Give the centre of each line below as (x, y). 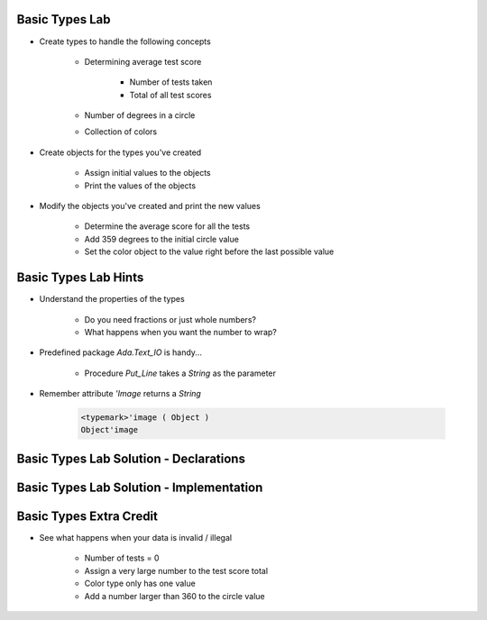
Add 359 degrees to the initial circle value (161, 239)
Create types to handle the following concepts (125, 41)
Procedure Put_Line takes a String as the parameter (180, 373)
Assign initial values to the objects (147, 173)
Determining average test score (143, 61)
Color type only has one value (140, 584)
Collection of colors (121, 132)
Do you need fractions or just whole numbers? (170, 319)
